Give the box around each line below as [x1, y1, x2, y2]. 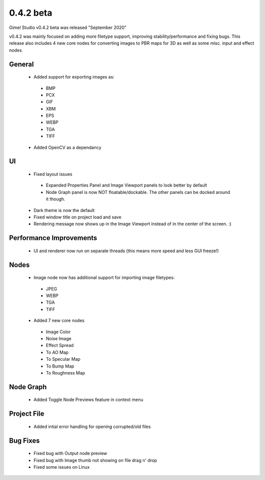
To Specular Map [46, 356, 80, 362]
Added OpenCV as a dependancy [33, 144, 102, 150]
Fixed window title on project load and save [33, 214, 122, 220]
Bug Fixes [9, 436, 40, 445]
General [9, 60, 34, 68]
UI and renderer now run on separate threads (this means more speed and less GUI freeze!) [33, 248, 219, 254]
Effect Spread [46, 343, 74, 348]
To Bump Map [46, 363, 75, 369]
